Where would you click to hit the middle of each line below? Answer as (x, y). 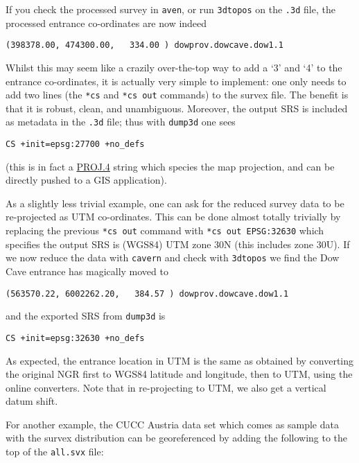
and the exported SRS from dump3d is (86, 316)
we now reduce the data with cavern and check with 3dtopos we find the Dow (173, 257)
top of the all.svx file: (55, 452)
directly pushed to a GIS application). (86, 180)
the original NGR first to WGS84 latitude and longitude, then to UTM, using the (179, 374)
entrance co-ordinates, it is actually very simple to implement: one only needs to (176, 81)
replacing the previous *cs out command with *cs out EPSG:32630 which (165, 230)
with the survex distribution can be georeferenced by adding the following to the (177, 438)
